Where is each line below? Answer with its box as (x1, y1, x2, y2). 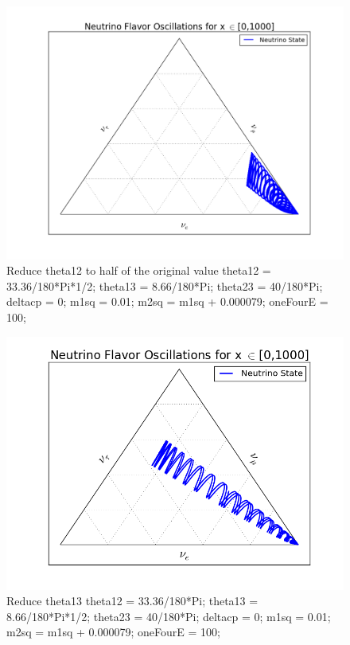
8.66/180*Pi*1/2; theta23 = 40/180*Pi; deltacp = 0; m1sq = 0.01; (6, 608, 331, 624)
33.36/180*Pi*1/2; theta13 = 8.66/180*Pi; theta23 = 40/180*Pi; (6, 277, 323, 294)
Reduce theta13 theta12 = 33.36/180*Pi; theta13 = (6, 592, 259, 609)
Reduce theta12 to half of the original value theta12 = (6, 262, 271, 279)
